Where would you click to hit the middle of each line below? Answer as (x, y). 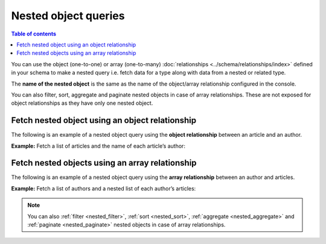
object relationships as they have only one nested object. (82, 103)
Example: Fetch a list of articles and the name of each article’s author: (98, 146)
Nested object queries (68, 16)
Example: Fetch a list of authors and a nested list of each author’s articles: (104, 188)
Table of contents (34, 34)
